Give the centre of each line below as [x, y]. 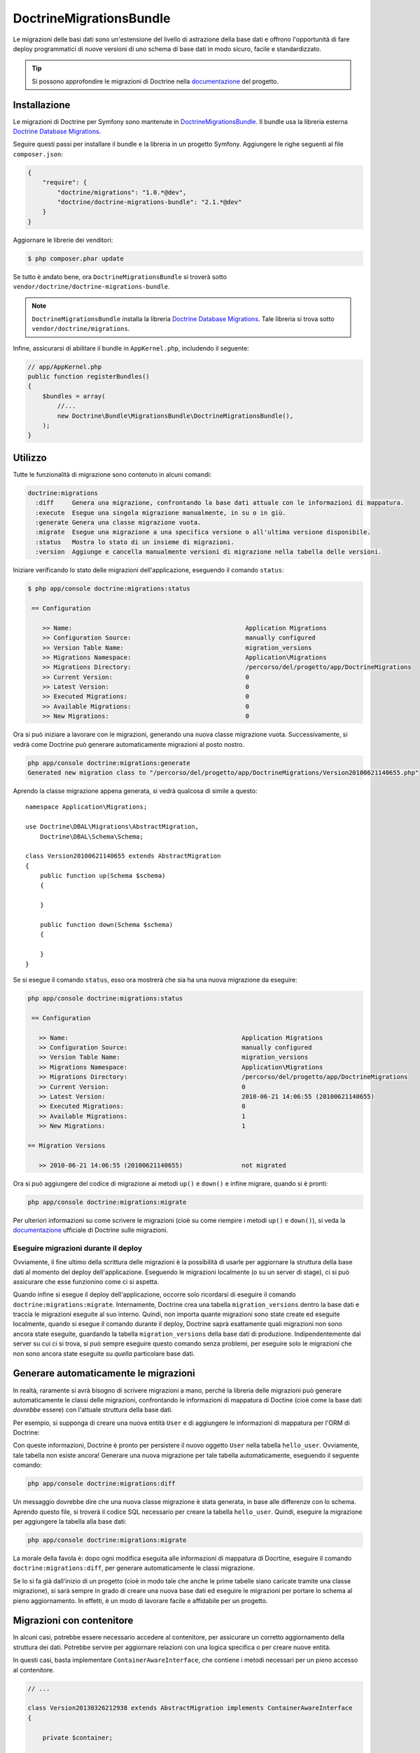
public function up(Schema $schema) [103, 876]
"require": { [65, 183]
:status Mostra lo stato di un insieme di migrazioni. [135, 542]
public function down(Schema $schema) [106, 925]
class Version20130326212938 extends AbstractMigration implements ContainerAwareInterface [190, 1708]
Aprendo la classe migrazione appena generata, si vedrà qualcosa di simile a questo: [135, 791]
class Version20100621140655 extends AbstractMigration [123, 856]
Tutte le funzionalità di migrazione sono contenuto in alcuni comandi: [112, 474]
